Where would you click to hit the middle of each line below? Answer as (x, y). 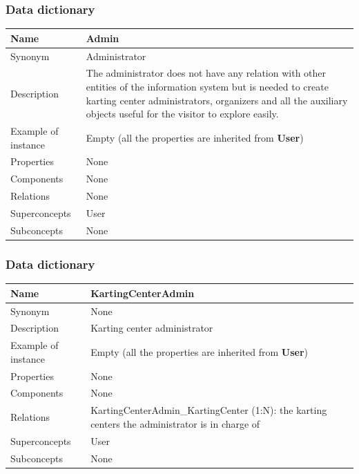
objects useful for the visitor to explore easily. (182, 114)
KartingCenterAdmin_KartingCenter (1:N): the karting (209, 410)
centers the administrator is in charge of (175, 423)
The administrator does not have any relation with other (206, 73)
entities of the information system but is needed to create (207, 86)
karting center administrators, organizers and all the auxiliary (217, 100)
